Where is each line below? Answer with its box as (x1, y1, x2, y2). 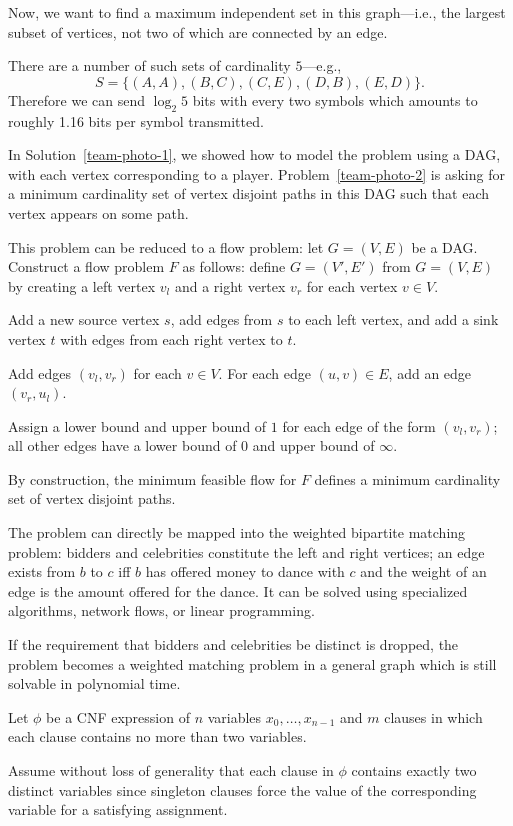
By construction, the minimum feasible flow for (8, 468, 297, 489)
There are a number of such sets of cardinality (8, 55, 291, 76)
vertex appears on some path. (8, 202, 189, 223)
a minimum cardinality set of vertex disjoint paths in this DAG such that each (8, 183, 490, 204)
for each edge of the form (282, 415, 436, 436)
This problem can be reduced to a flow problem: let (8, 236, 324, 257)
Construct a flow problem (8, 256, 165, 277)
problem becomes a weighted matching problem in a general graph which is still (8, 653, 497, 674)
